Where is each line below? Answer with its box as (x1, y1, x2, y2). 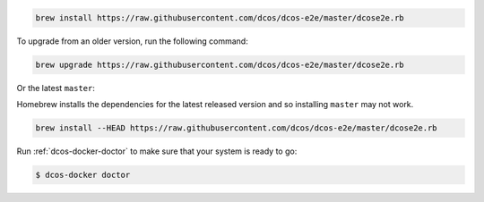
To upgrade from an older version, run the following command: (16, 36, 248, 46)
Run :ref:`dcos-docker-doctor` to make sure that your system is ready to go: (16, 146, 298, 156)
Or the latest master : (16, 82, 96, 93)
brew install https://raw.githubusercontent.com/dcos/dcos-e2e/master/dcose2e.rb (35, 13, 405, 22)
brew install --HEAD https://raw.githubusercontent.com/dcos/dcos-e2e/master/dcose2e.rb (35, 122, 438, 133)
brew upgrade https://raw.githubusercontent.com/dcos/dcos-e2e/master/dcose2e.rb (35, 59, 405, 70)
